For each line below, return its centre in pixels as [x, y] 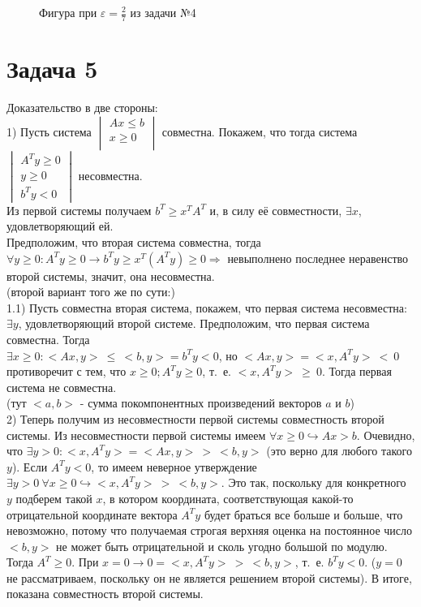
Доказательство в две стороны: [82, 107]
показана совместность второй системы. [105, 594]
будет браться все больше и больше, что [303, 514]
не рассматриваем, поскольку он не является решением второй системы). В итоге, [209, 577]
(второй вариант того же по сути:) [91, 292]
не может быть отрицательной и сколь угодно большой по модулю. [222, 546]
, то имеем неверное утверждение [174, 466]
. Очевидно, [386, 435]
